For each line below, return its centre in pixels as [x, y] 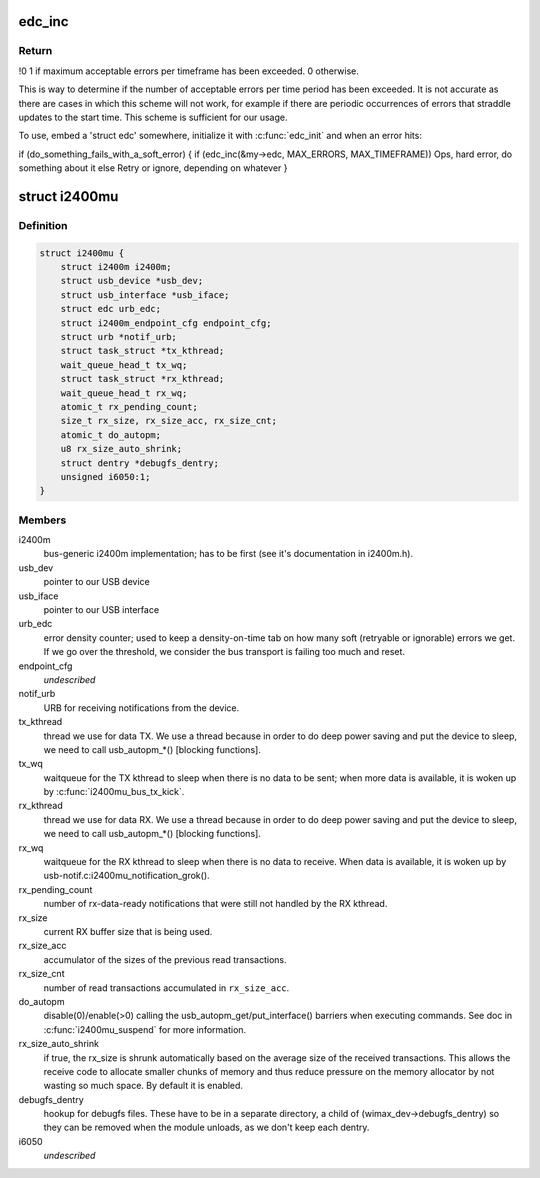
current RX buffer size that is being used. [128, 931]
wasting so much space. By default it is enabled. [143, 1086]
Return [35, 51]
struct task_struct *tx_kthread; [142, 351]
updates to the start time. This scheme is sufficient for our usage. [153, 117]
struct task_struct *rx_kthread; [142, 379]
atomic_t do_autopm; [111, 434]
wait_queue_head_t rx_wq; [124, 393]
